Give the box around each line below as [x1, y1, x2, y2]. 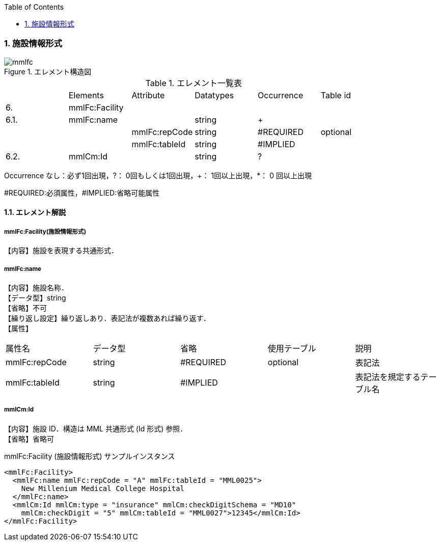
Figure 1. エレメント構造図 [4, 67, 92, 76]
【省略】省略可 [4, 434, 54, 443]
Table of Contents [4, 3, 64, 11]
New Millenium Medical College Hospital [21, 484, 185, 493]
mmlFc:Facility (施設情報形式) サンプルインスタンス [4, 451, 175, 460]
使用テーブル [267, 343, 316, 353]
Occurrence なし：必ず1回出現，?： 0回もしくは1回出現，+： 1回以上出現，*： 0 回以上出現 [4, 171, 312, 180]
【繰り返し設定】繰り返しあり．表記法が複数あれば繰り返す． [4, 313, 210, 322]
